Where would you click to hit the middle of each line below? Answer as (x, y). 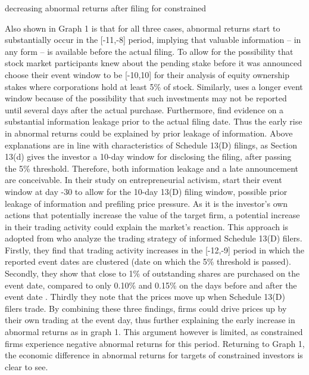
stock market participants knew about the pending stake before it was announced (153, 63)
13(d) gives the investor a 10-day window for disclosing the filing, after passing (148, 156)
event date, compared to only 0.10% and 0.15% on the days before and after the (151, 285)
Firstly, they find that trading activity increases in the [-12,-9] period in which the (155, 250)
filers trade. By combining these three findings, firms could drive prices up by (146, 308)
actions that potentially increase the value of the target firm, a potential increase (152, 215)
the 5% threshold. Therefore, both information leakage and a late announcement (152, 168)
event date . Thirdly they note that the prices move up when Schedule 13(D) (145, 297)
